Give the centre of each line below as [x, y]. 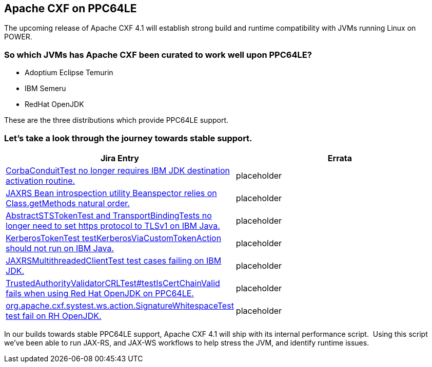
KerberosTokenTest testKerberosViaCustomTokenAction [114, 238]
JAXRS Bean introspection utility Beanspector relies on [111, 193]
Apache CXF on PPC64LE [71, 8]
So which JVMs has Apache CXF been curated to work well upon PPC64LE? [158, 55]
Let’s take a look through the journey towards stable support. [128, 138]
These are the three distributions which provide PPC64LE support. [116, 120]
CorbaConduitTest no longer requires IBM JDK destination [118, 170]
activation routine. [41, 180]
